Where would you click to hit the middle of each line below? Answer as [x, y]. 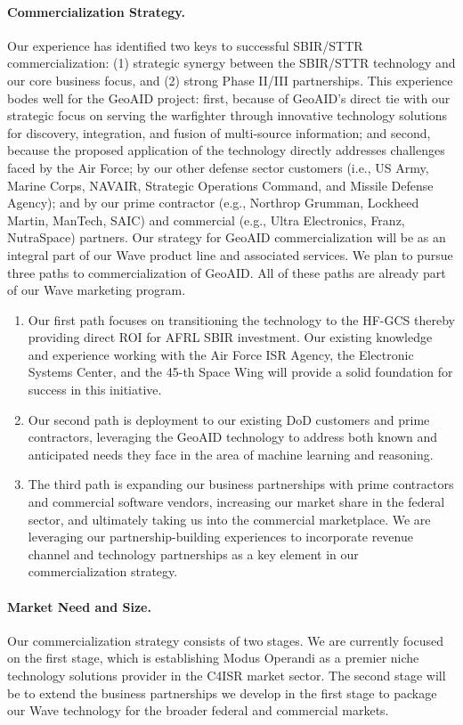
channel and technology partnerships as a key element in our [193, 554]
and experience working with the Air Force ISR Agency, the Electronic [221, 354]
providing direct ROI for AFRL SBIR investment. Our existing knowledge [230, 337]
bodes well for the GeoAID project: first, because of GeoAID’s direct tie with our [229, 98]
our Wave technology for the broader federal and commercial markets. [198, 710]
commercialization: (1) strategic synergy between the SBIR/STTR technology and [231, 63]
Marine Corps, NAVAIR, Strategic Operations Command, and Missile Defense [220, 185]
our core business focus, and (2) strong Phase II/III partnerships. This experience [230, 80]
